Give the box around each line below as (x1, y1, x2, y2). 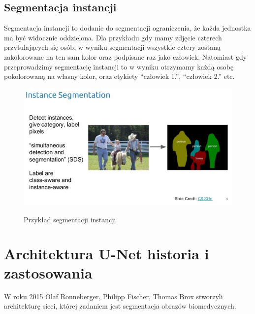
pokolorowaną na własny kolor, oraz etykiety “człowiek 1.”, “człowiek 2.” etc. (4, 71, 235, 81)
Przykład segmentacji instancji (24, 214, 116, 224)
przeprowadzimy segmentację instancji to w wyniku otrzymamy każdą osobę (4, 61, 234, 71)
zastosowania (4, 262, 93, 282)
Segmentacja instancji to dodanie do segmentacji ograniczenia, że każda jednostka (4, 23, 251, 33)
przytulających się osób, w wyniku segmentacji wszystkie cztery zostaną (4, 42, 221, 52)
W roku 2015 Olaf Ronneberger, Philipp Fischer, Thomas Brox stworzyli (4, 291, 223, 301)
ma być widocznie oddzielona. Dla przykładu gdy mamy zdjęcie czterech (4, 32, 222, 42)
